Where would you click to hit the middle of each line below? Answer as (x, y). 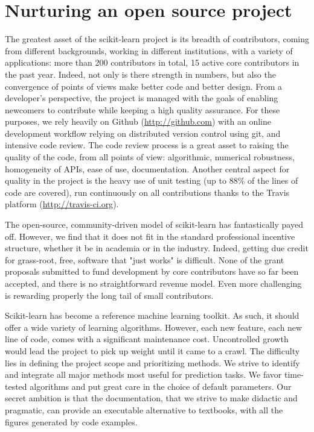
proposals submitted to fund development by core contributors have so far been (152, 271)
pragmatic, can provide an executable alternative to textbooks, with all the (144, 409)
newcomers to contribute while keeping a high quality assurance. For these (143, 109)
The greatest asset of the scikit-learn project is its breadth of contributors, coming (157, 39)
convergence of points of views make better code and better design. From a (144, 86)
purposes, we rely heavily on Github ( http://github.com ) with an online (138, 121)
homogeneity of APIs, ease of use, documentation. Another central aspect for (147, 168)
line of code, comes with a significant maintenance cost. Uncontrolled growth (147, 339)
